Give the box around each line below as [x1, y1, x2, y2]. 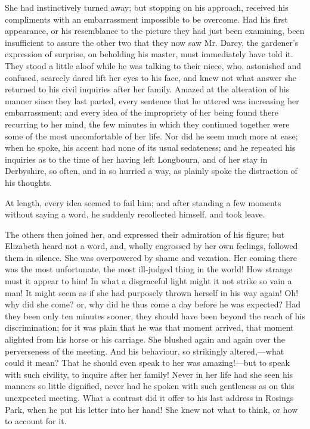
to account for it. [5, 415, 67, 427]
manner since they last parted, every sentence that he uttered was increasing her [5, 94, 299, 107]
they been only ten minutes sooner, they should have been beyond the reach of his [5, 309, 305, 322]
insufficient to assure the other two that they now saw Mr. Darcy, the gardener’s [5, 36, 299, 48]
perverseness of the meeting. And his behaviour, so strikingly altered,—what [5, 344, 284, 357]
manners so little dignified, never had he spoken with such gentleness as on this [5, 380, 294, 392]
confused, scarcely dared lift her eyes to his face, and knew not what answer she [5, 71, 297, 83]
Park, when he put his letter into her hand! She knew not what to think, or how [5, 403, 298, 415]
